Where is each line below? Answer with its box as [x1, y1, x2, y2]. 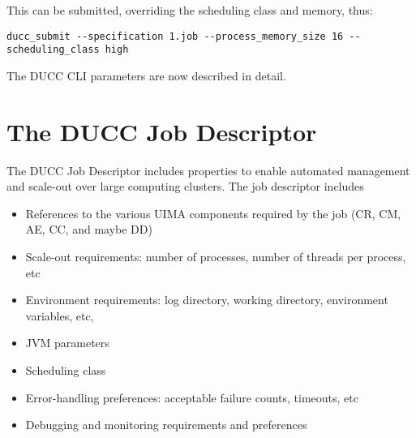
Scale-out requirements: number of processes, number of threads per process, [25, 248, 406, 264]
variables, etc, [25, 307, 94, 324]
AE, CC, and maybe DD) [25, 221, 152, 238]
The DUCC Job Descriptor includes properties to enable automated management [6, 161, 410, 178]
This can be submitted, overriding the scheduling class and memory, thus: [6, 2, 373, 18]
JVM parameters [25, 334, 109, 351]
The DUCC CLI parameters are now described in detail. [6, 67, 286, 84]
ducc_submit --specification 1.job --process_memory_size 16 [6, 30, 344, 42]
